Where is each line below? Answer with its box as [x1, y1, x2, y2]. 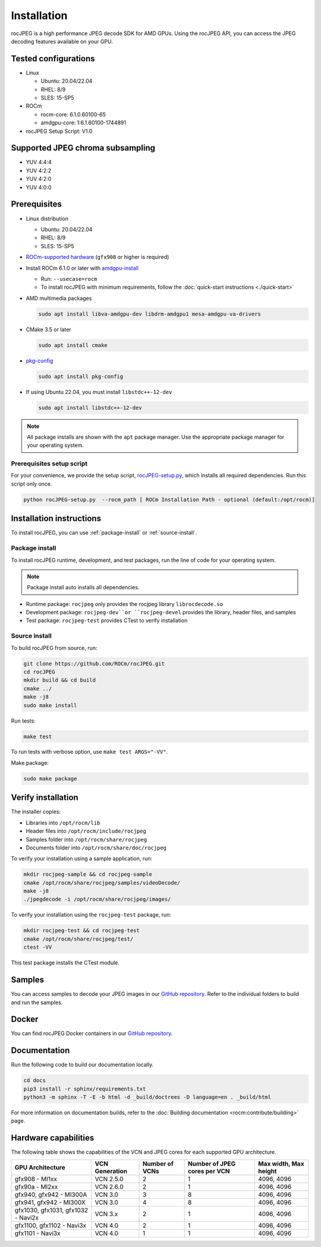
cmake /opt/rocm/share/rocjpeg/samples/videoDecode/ [23, 879, 181, 886]
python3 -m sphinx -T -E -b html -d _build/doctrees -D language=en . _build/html [23, 1094, 272, 1101]
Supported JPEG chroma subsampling [11, 143, 156, 153]
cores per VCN [187, 1167, 230, 1175]
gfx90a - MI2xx [14, 1182, 58, 1190]
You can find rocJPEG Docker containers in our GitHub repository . [11, 1030, 173, 1037]
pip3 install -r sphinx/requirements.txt [23, 1085, 146, 1092]
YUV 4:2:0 [26, 176, 52, 183]
